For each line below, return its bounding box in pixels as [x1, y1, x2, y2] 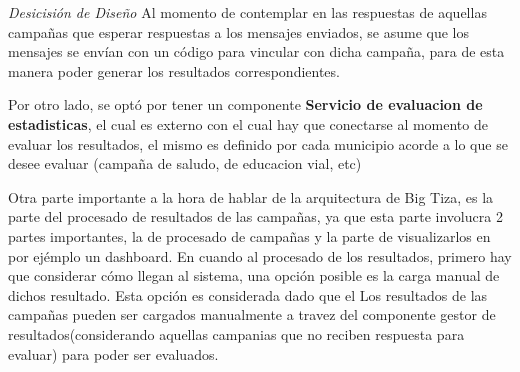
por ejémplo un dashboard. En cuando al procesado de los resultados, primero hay [8, 245, 512, 266]
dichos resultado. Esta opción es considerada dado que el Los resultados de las [8, 284, 488, 305]
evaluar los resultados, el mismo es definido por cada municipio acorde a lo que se [8, 133, 508, 154]
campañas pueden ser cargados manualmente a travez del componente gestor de [8, 304, 496, 325]
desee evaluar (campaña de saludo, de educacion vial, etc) [8, 153, 362, 174]
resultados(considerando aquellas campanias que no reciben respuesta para [8, 323, 465, 344]
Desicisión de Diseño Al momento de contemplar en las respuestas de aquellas [8, 2, 487, 22]
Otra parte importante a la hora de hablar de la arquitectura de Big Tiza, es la [8, 186, 494, 207]
